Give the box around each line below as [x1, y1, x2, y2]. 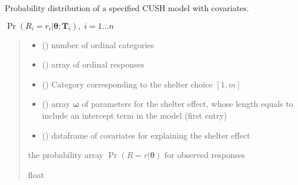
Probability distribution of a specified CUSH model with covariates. [5, 2, 249, 14]
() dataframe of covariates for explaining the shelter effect [42, 129, 250, 141]
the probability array [28, 149, 104, 161]
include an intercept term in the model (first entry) [42, 109, 227, 121]
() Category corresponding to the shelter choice [42, 78, 213, 90]
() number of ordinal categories [42, 38, 154, 51]
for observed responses [164, 149, 246, 161]
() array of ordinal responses [42, 58, 144, 70]
